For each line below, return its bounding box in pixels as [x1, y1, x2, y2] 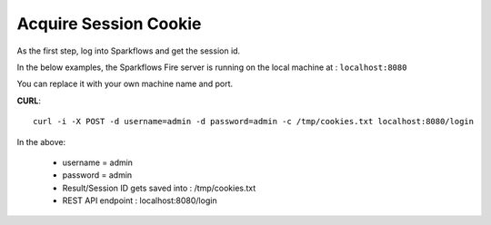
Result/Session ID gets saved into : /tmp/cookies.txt [62, 182, 256, 193]
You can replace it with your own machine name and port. [16, 78, 234, 90]
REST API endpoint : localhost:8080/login [62, 195, 217, 206]
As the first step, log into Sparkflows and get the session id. [16, 45, 241, 56]
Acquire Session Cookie [16, 14, 202, 34]
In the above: [16, 136, 66, 147]
